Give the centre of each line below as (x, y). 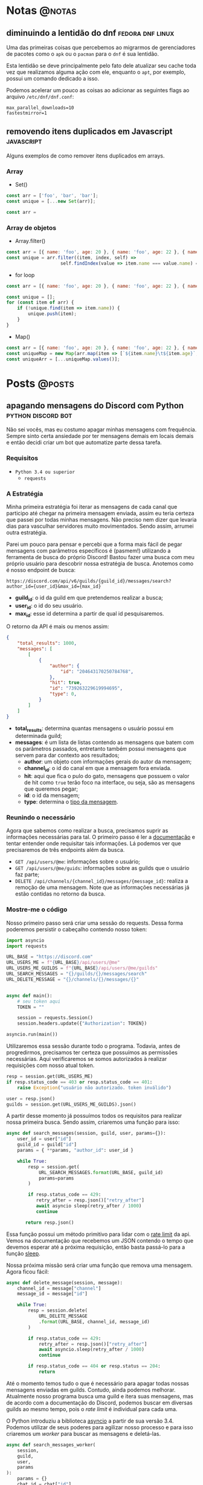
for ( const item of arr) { (40, 303)
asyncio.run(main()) (32, 1035)
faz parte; (27, 875)
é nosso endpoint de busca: (41, 570)
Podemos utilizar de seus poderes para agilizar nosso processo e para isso (100, 1427)
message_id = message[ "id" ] (52, 1294)
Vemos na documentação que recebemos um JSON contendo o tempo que (100, 1240)
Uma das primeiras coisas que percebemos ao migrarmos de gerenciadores (101, 47)
